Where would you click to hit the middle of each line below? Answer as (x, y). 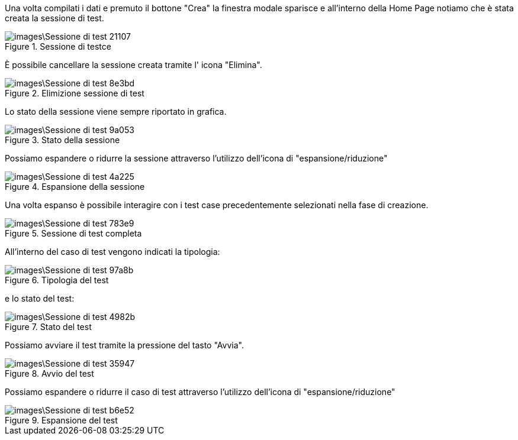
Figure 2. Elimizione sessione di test (75, 93)
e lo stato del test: (40, 298)
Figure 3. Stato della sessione (62, 140)
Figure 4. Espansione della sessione (75, 187)
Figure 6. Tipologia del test (57, 280)
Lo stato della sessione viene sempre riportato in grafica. (116, 111)
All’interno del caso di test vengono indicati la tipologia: (112, 252)
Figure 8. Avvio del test (49, 373)
